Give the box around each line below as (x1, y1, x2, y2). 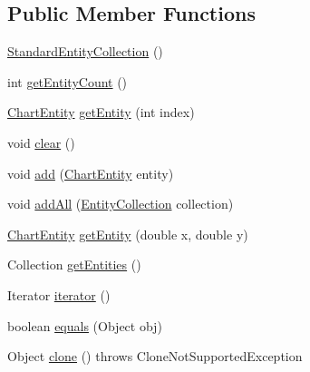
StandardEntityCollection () (7, 42, 163, 61)
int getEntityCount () (7, 72, 128, 91)
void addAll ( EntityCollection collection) (7, 194, 234, 213)
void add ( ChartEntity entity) (7, 163, 174, 182)
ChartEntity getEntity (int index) (7, 103, 195, 122)
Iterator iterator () (7, 285, 111, 304)
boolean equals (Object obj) (7, 316, 162, 335)
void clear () (7, 132, 75, 152)
